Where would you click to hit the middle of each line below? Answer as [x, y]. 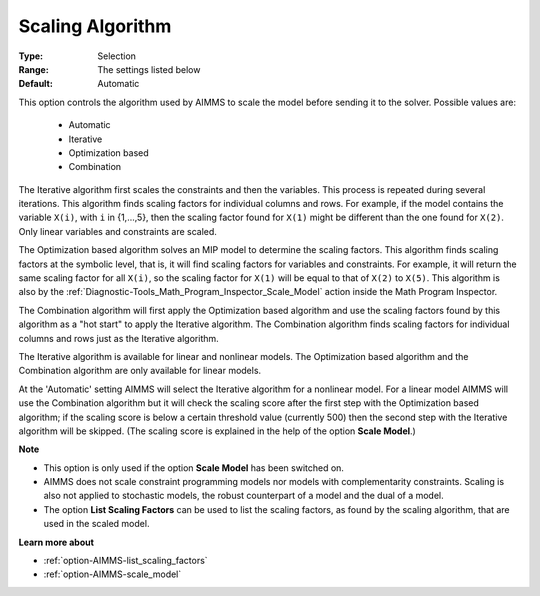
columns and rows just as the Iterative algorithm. [118, 338]
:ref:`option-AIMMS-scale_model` [112, 574]
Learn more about [56, 542]
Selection [117, 56]
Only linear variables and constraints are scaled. [117, 231]
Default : [36, 84]
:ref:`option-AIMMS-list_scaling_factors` [126, 561]
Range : [33, 69]
